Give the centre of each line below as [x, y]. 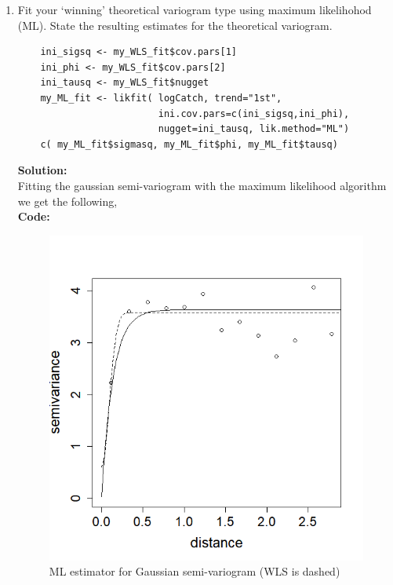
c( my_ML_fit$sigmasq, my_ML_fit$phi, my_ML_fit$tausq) [189, 144]
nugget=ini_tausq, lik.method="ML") [254, 129]
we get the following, [67, 201]
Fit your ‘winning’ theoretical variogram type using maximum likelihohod [195, 9]
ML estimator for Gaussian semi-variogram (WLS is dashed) [195, 571]
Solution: [42, 170]
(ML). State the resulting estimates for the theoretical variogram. [175, 25]
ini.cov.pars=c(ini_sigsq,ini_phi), [254, 113]
